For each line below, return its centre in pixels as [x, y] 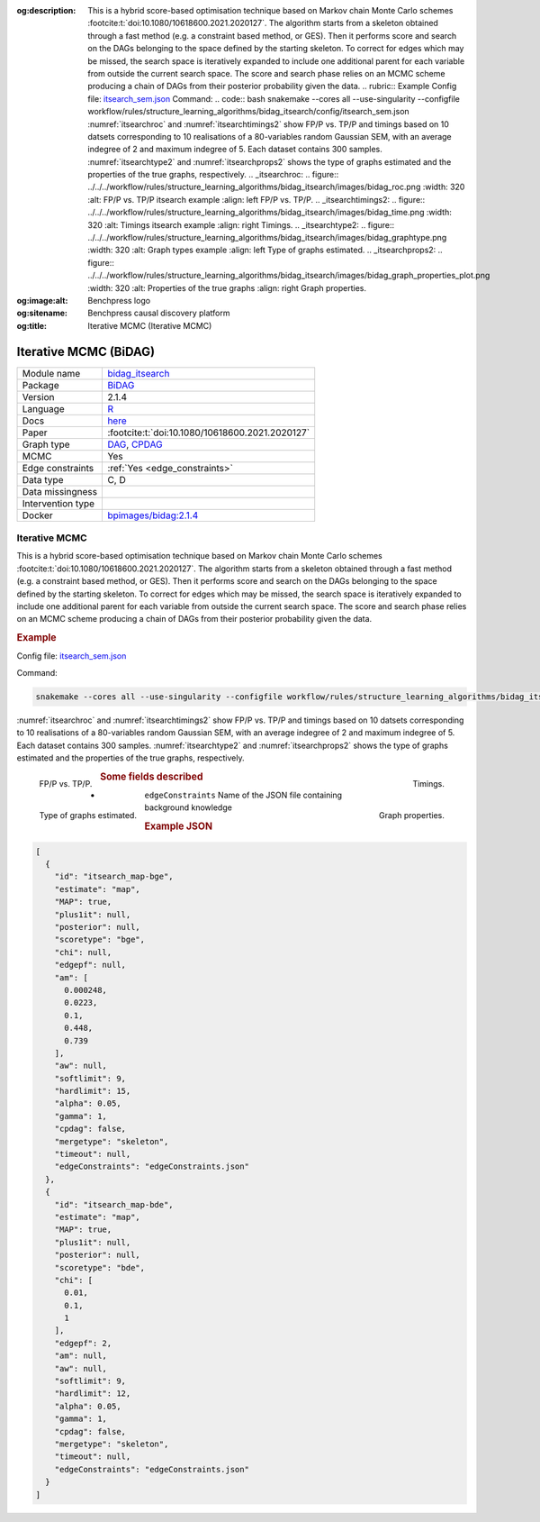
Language [43, 408]
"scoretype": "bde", [100, 1267]
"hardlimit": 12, [93, 1394]
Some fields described [151, 777]
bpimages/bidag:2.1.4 [153, 515]
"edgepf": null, [90, 965]
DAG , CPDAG [135, 444]
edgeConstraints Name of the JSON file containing [243, 795]
